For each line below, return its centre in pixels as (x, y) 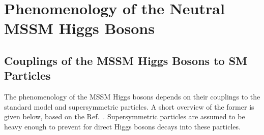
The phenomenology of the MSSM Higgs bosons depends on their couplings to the (132, 97)
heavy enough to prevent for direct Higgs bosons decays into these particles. (122, 126)
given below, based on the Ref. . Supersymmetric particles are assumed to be (125, 116)
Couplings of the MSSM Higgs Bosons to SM (126, 60)
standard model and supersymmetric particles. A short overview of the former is (129, 106)
